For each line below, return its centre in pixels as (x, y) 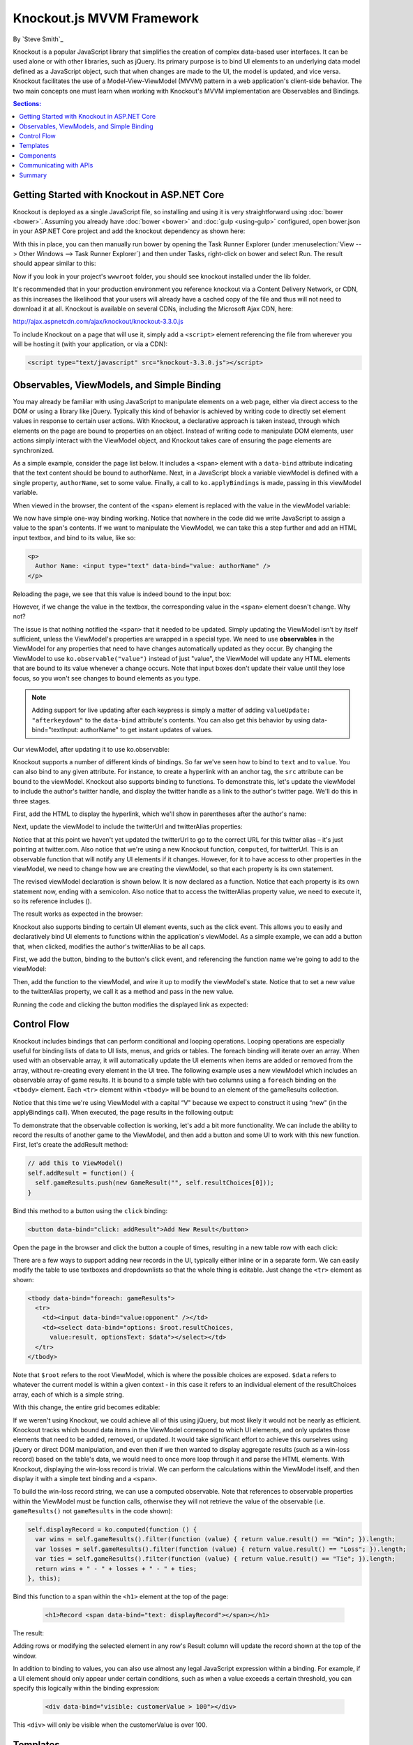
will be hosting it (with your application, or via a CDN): (90, 344)
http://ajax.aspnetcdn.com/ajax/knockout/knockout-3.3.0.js (98, 322)
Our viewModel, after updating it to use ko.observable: (91, 749)
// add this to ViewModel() (75, 1163)
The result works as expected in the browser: (78, 914)
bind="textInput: (55, 730)
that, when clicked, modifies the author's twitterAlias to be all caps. (109, 946)
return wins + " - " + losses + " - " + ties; (116, 1568)
